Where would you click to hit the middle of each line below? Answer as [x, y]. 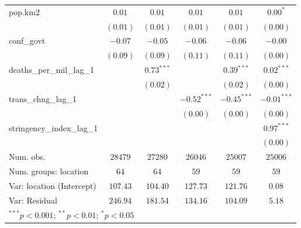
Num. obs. [27, 157]
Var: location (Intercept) [53, 185]
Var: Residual [33, 200]
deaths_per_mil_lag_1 [51, 70]
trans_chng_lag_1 [43, 98]
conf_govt [27, 41]
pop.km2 [24, 11]
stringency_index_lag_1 [53, 127]
